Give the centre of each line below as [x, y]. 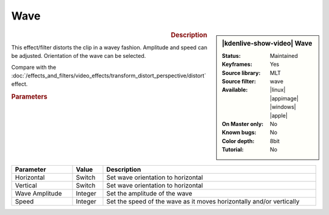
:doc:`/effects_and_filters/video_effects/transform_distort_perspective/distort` [109, 76]
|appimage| [284, 98]
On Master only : [243, 124]
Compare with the [34, 67]
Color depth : [238, 141]
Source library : [241, 72]
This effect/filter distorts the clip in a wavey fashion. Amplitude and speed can [109, 47]
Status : [231, 55]
